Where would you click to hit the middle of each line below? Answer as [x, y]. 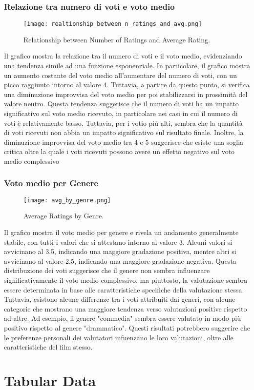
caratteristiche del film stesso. [48, 347]
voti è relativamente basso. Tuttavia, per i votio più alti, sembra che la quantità [123, 123]
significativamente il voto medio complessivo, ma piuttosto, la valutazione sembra [126, 280]
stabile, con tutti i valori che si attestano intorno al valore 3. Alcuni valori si [118, 242]
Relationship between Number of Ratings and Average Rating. [117, 39]
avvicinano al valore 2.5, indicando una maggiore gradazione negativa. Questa [120, 261]
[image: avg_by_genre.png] [67, 200]
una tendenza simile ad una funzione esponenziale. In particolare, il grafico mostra [127, 66]
